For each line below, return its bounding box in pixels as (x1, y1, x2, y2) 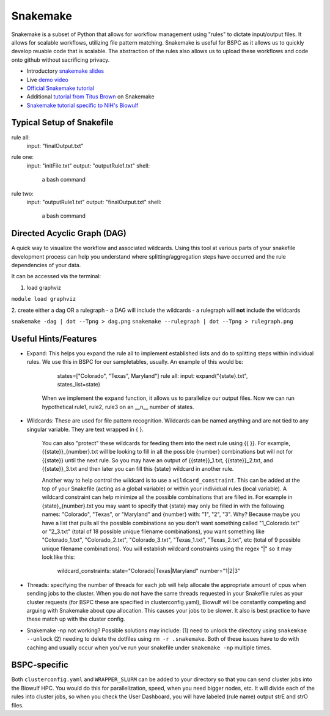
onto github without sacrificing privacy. (11, 56, 110, 64)
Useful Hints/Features (11, 333, 97, 344)
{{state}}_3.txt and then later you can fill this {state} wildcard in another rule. (42, 465, 234, 473)
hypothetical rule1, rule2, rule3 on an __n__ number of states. (42, 403, 194, 410)
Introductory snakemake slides (26, 67, 104, 75)
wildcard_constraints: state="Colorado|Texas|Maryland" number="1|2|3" (57, 567, 241, 575)
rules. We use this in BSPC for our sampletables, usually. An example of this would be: (26, 358, 244, 366)
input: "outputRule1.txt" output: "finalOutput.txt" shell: (26, 198, 162, 205)
